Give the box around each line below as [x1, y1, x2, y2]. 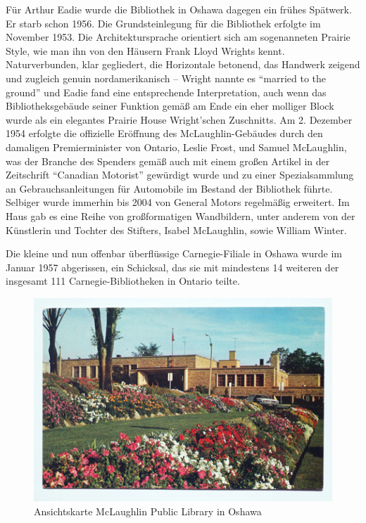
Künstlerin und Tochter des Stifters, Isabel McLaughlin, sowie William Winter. [6, 222, 347, 237]
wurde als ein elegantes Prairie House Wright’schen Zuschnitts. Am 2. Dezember [6, 112, 353, 127]
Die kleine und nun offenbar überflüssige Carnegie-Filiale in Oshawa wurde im [6, 246, 342, 261]
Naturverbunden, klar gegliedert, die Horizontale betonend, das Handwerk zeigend [6, 57, 360, 72]
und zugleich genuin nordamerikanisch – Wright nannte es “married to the [6, 70, 326, 85]
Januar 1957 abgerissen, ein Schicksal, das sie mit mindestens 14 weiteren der [6, 259, 339, 274]
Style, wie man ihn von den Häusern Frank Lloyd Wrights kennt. [6, 43, 285, 58]
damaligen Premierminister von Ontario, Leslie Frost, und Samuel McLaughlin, [6, 139, 347, 154]
